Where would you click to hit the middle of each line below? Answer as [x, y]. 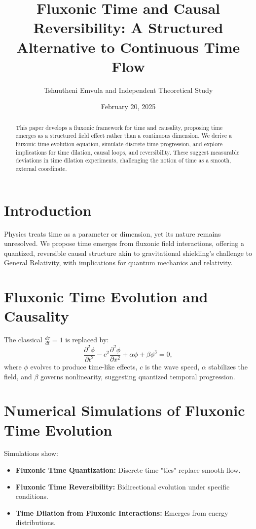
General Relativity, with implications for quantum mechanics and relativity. [118, 263]
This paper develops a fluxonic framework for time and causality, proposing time [119, 127]
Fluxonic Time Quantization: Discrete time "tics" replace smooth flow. [128, 470]
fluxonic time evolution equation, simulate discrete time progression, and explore [119, 143]
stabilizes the [228, 366]
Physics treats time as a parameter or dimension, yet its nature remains [112, 233]
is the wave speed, [172, 366]
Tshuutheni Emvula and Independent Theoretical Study [128, 90]
